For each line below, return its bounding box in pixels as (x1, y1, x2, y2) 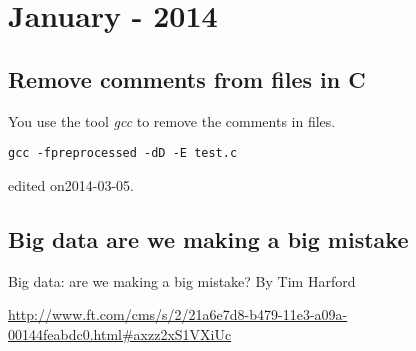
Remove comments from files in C (8, 63, 366, 94)
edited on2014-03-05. (8, 174, 134, 195)
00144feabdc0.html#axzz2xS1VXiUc (8, 323, 232, 344)
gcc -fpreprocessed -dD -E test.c (8, 146, 238, 161)
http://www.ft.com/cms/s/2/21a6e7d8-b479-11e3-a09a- (8, 304, 348, 325)
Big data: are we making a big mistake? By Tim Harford (8, 270, 356, 291)
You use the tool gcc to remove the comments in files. (8, 110, 336, 131)
